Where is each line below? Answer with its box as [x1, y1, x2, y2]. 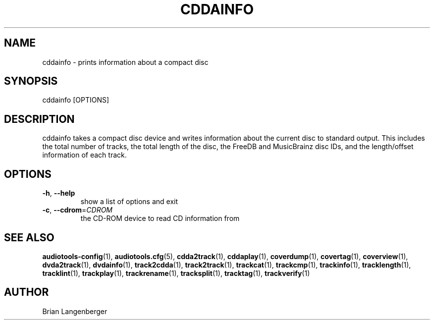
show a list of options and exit [80, 197, 178, 206]
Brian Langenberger [42, 307, 108, 316]
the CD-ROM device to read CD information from [80, 214, 240, 223]
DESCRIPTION [4, 112, 75, 125]
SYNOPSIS [4, 75, 58, 88]
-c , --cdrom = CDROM [42, 206, 113, 215]
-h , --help [42, 189, 75, 198]
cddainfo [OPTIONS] [42, 96, 109, 105]
